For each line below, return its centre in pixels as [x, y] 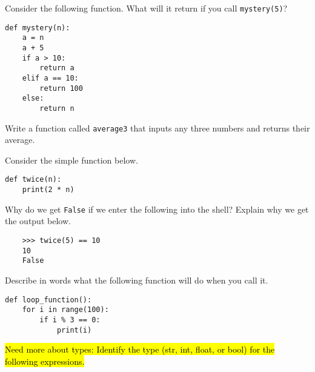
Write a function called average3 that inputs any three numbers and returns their [157, 128]
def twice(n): [33, 180]
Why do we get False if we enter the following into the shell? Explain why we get [157, 209]
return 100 [61, 88]
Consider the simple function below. [71, 160]
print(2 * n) [48, 190]
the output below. [38, 221]
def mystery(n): [38, 28]
